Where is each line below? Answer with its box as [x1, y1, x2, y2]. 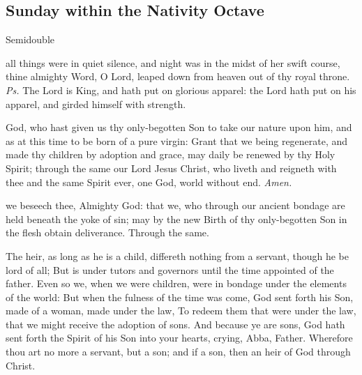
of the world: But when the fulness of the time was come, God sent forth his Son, [6, 289, 354, 304]
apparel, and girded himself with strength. [6, 96, 186, 111]
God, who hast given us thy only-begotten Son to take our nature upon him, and [6, 120, 352, 135]
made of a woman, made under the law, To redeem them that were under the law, [6, 303, 356, 318]
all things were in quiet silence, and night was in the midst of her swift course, [6, 55, 340, 70]
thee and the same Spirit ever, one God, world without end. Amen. [6, 174, 292, 189]
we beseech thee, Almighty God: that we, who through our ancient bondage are [6, 198, 345, 213]
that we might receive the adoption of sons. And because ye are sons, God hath [6, 316, 345, 331]
